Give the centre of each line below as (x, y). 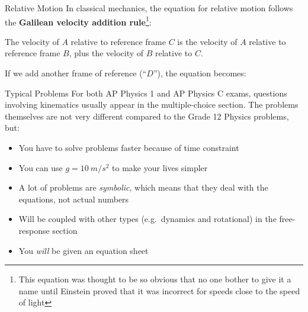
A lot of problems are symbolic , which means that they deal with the (143, 187)
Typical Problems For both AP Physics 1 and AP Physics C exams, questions (146, 93)
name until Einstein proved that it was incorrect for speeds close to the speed (159, 290)
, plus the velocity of (106, 53)
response (34, 230)
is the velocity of (207, 41)
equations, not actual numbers (74, 199)
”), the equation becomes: (200, 73)
